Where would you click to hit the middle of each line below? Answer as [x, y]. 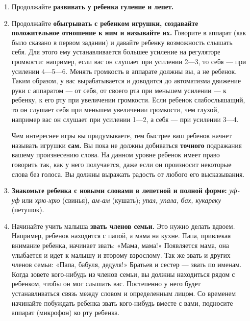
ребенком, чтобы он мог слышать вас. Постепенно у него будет [106, 284]
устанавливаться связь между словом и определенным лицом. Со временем [124, 293]
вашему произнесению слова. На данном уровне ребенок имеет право [116, 155]
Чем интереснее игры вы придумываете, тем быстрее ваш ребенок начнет [122, 136]
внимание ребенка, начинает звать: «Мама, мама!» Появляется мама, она [120, 245]
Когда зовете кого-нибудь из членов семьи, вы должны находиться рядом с [123, 274]
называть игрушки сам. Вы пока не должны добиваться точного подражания [127, 145]
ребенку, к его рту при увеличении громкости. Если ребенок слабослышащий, [128, 100]
